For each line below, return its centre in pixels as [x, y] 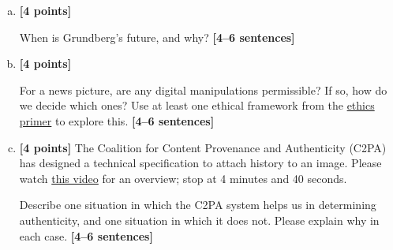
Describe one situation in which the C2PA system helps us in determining [198, 205]
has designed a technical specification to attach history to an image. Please [200, 163]
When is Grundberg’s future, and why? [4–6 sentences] [157, 37]
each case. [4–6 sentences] [86, 235]
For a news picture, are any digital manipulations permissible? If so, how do [203, 90]
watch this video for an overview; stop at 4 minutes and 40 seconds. [183, 178]
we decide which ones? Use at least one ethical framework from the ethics [197, 105]
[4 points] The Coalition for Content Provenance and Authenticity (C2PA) [203, 147]
